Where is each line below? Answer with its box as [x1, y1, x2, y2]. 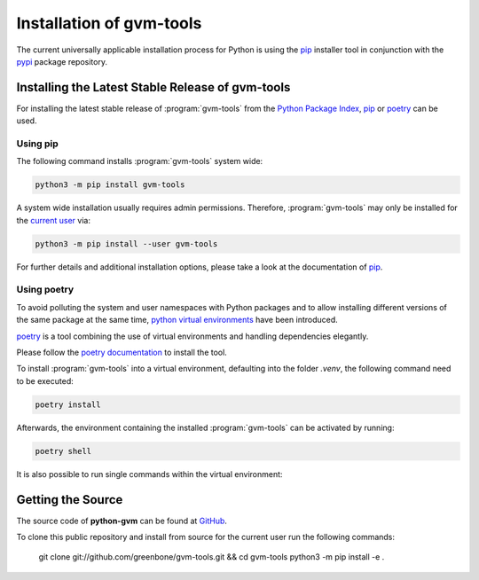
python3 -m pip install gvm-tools [35, 180, 185, 190]
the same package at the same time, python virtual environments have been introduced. [16, 315, 339, 325]
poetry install [35, 399, 101, 410]
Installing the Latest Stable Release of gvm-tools [16, 80, 291, 95]
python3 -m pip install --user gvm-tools [35, 239, 218, 248]
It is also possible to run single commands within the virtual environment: [16, 468, 283, 479]
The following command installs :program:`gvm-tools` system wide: [16, 156, 263, 167]
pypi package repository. [16, 56, 108, 67]
